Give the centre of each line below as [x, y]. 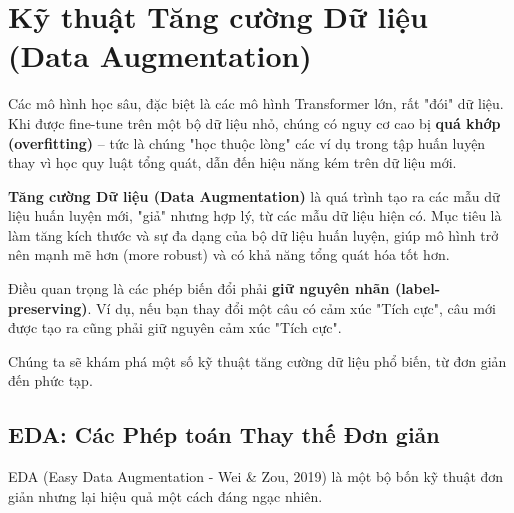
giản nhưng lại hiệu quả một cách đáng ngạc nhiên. [165, 495]
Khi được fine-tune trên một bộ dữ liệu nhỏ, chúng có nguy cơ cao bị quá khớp [254, 122]
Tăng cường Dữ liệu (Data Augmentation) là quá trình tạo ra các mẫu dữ [254, 195]
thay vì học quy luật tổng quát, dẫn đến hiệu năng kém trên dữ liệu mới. [232, 162]
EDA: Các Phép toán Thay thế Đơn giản [224, 434]
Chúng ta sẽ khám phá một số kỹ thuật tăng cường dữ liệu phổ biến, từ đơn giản [257, 360]
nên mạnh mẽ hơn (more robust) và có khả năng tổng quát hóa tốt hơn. [229, 254]
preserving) [48, 307]
